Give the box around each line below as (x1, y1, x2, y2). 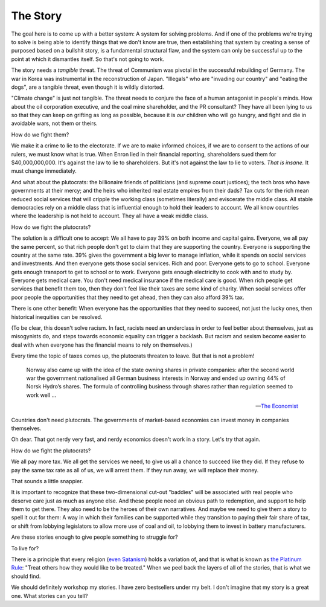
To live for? (11, 544, 39, 552)
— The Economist (255, 402, 298, 410)
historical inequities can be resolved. (11, 313, 103, 320)
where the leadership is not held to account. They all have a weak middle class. (11, 212, 208, 220)
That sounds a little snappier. (11, 477, 83, 484)
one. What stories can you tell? (11, 592, 88, 599)
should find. (11, 573, 41, 580)
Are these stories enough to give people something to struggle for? (11, 533, 178, 541)
